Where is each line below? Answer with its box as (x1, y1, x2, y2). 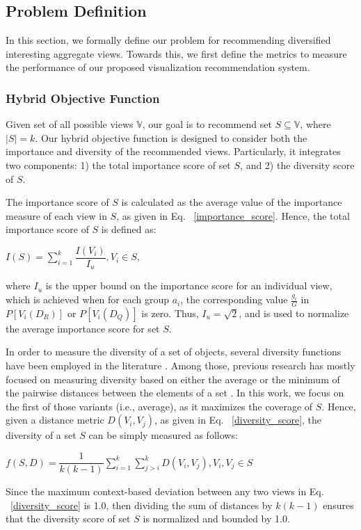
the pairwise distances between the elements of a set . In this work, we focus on (6, 385, 344, 400)
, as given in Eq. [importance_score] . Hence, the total (116, 208, 350, 223)
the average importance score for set (6, 321, 160, 335)
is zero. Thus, (141, 305, 199, 320)
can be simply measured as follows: (88, 428, 238, 442)
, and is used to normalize (239, 305, 349, 320)
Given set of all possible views (6, 117, 134, 131)
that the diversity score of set (6, 511, 131, 526)
